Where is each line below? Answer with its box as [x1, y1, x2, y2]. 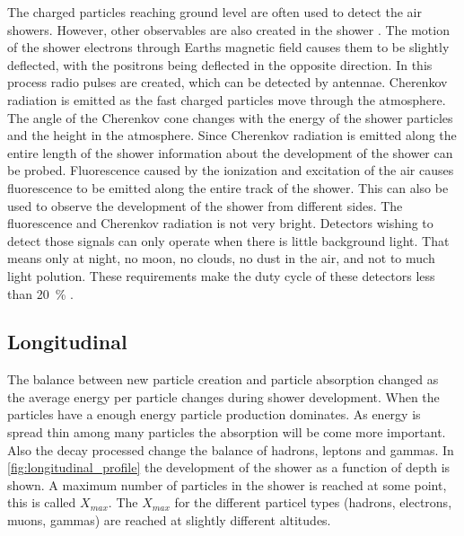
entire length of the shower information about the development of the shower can [7, 143, 453, 162]
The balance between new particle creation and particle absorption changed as [7, 370, 439, 389]
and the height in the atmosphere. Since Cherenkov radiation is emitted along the [7, 126, 457, 145]
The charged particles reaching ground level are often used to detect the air [7, 3, 422, 21]
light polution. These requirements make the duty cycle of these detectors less [7, 266, 435, 285]
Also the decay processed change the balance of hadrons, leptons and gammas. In [7, 440, 454, 459]
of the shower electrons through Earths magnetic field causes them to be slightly [7, 38, 450, 57]
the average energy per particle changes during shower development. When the [7, 387, 440, 406]
